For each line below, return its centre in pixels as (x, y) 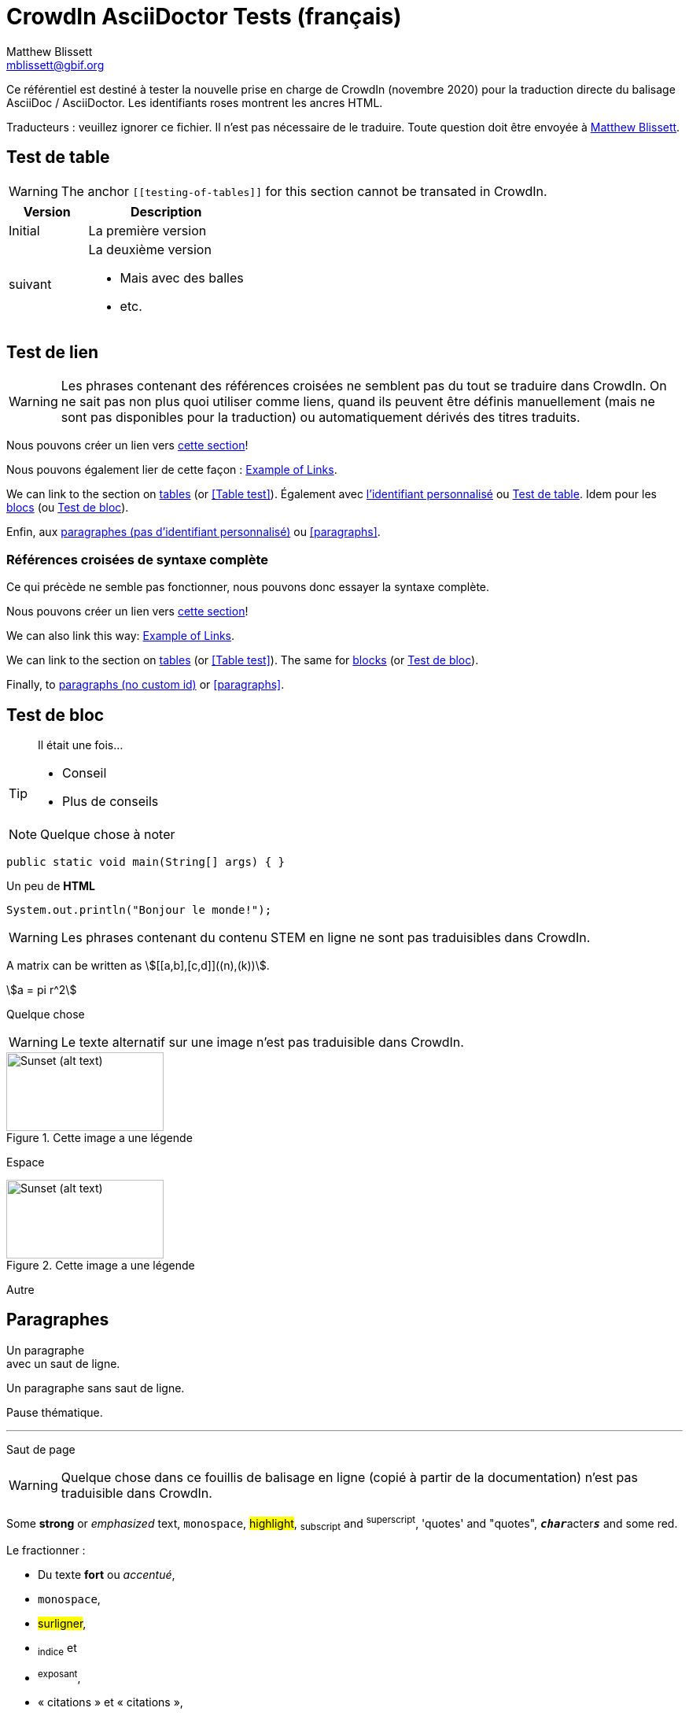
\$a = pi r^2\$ (42, 990)
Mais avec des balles (182, 277)
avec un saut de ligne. (63, 1363)
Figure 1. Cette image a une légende (99, 1138)
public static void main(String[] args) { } (146, 862)
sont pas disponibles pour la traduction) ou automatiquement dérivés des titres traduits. (321, 418)
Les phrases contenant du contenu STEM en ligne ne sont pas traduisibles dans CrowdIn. (326, 938)
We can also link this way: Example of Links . (121, 636)
